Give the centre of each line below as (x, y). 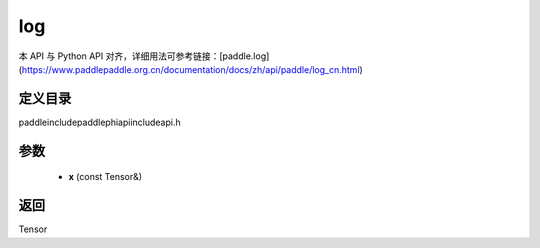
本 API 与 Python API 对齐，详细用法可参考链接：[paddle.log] (144, 56)
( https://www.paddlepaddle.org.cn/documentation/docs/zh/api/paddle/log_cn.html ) (191, 69)
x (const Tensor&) (105, 177)
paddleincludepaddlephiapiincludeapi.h (99, 122)
